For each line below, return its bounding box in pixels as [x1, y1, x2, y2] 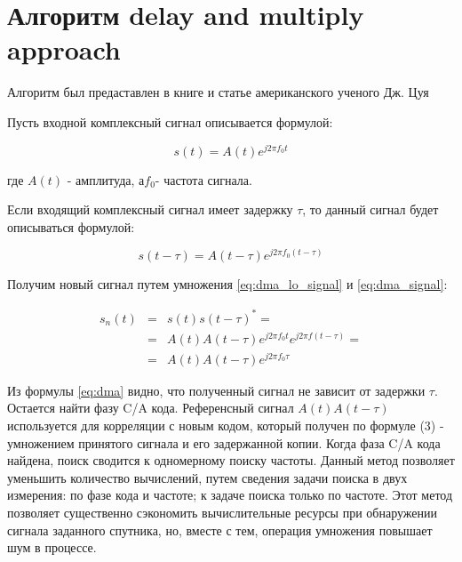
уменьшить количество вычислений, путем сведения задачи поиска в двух [7, 468, 408, 486]
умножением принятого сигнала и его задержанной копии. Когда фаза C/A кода [7, 433, 441, 452]
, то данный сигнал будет [302, 200, 439, 219]
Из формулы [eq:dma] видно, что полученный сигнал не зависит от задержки [7, 381, 426, 399]
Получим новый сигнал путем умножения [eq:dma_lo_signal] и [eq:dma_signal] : [7, 275, 448, 293]
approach [7, 31, 121, 68]
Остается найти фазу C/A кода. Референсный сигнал [7, 398, 294, 417]
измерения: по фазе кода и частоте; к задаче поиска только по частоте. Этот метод [7, 486, 453, 504]
